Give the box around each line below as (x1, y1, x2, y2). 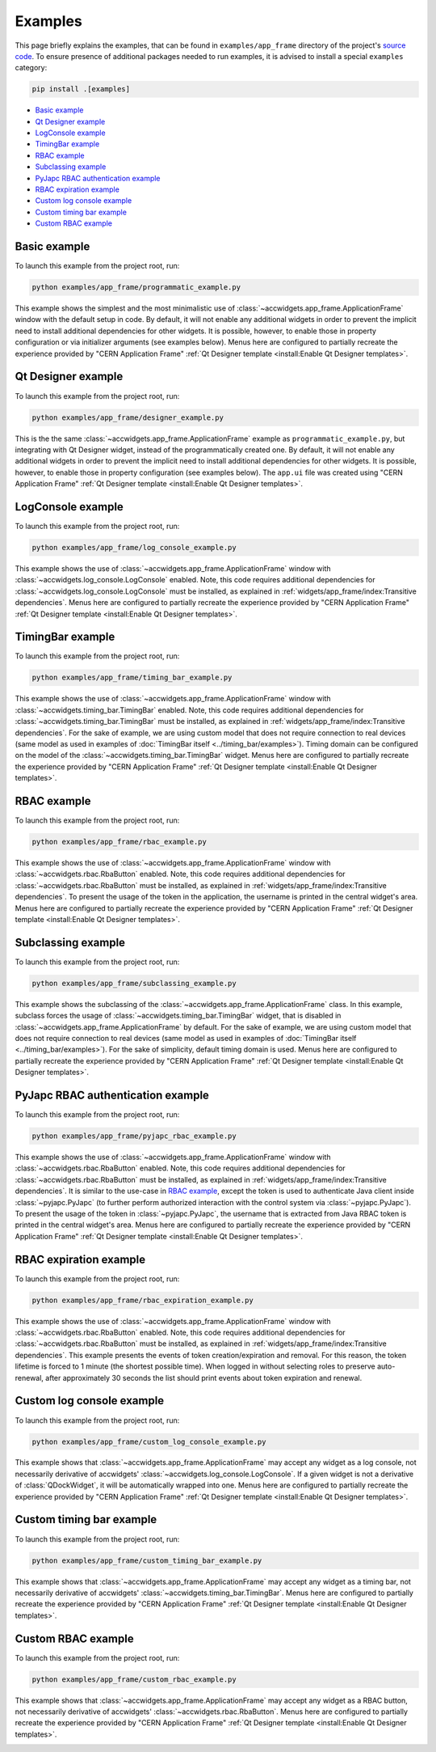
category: (15, 63, 48, 73)
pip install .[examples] (31, 85, 131, 94)
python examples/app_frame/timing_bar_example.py (31, 673, 233, 683)
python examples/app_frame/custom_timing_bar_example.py (31, 1555, 262, 1565)
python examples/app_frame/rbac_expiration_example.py (31, 1295, 254, 1305)
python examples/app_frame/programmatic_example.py (31, 283, 241, 292)
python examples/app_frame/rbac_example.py (31, 837, 208, 847)
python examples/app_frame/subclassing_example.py (31, 979, 237, 988)
